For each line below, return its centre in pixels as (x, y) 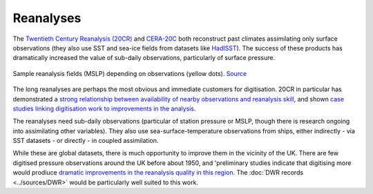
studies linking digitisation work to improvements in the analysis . (104, 108)
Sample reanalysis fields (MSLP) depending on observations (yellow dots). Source (130, 73)
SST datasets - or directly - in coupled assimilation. (86, 141)
